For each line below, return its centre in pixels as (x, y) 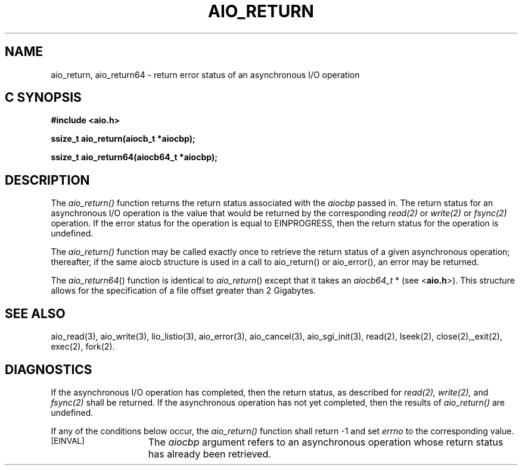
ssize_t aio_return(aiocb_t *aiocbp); (123, 139)
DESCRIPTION (47, 180)
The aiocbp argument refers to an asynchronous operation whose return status (326, 442)
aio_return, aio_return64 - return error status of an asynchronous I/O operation (205, 74)
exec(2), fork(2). (83, 347)
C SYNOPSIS (43, 98)
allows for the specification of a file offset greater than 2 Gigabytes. (183, 291)
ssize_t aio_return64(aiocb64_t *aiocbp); (134, 157)
